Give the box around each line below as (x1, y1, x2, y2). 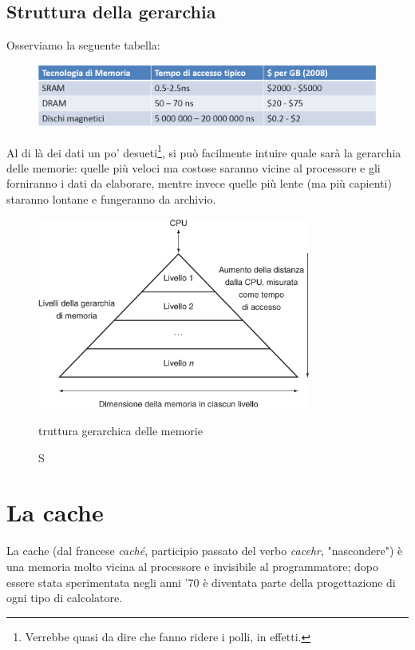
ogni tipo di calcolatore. (6, 589, 123, 606)
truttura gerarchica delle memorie (38, 422, 203, 439)
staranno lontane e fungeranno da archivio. (6, 191, 216, 208)
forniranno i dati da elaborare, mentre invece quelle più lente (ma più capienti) (6, 175, 392, 192)
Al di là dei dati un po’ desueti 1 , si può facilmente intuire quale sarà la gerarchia (6, 141, 401, 161)
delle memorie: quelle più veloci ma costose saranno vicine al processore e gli (6, 159, 381, 176)
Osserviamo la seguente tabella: (6, 37, 160, 54)
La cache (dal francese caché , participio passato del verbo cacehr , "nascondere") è (6, 542, 403, 559)
